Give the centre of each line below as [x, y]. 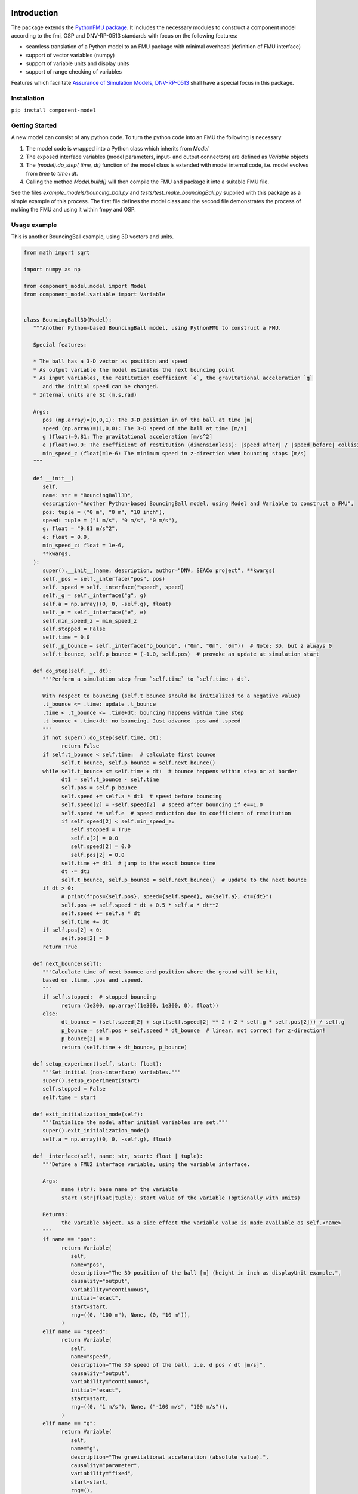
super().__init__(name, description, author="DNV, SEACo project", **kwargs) [159, 570]
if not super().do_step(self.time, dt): [102, 738]
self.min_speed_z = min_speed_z [90, 621]
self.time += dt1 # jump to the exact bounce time [138, 863]
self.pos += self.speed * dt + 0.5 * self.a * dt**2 [140, 905]
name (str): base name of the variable [120, 1190]
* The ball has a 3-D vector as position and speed [110, 361]
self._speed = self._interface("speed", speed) [113, 587]
